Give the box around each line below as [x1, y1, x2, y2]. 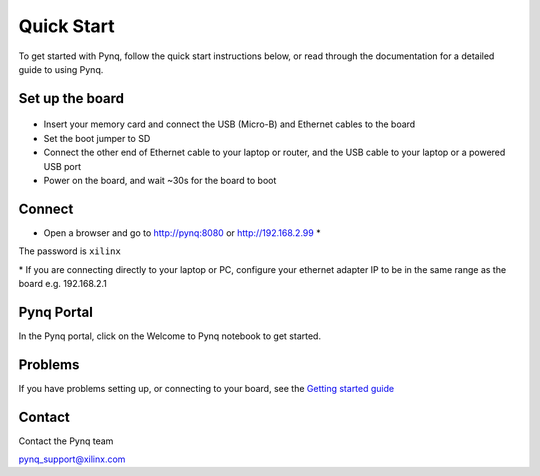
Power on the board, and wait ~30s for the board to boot [43, 174, 277, 186]
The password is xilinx [18, 245, 122, 257]
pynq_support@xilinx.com [18, 453, 126, 465]
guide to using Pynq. [18, 63, 104, 75]
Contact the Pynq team [18, 435, 114, 447]
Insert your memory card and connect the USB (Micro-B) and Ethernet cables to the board [43, 118, 416, 130]
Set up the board [18, 90, 125, 107]
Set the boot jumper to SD [43, 132, 151, 144]
